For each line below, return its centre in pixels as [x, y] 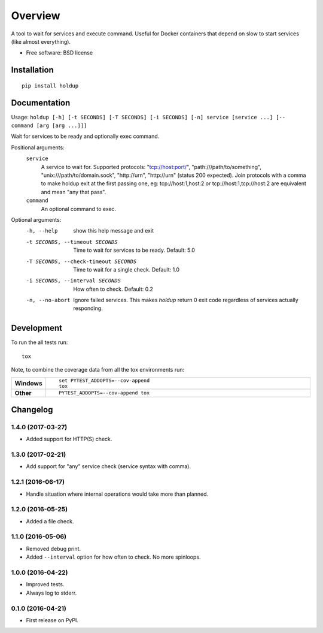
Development [37, 328]
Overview [36, 16]
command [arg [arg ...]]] [49, 126]
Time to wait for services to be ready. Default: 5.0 [134, 250]
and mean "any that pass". [74, 192]
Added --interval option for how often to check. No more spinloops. [113, 557]
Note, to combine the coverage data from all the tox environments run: [98, 370]
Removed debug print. [53, 548]
